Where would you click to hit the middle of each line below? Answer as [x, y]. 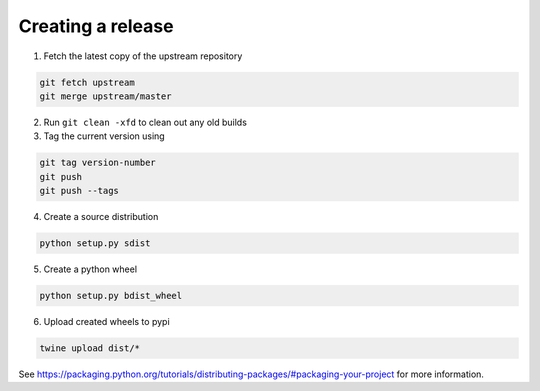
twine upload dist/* [89, 348]
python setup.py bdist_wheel [111, 295]
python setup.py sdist [95, 243]
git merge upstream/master [105, 96]
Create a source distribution [101, 217]
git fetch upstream [87, 82]
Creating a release [96, 26]
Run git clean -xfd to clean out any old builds [145, 122]
